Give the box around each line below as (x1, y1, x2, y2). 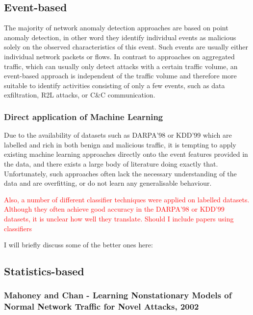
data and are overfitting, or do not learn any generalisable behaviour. (4, 178, 212, 188)
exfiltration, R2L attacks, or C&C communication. (4, 90, 155, 100)
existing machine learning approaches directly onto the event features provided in (4, 149, 248, 159)
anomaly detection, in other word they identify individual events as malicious (4, 32, 236, 42)
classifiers (4, 223, 32, 233)
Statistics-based (4, 264, 84, 279)
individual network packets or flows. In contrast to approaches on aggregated (4, 51, 235, 61)
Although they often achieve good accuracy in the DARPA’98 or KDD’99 (4, 204, 225, 214)
